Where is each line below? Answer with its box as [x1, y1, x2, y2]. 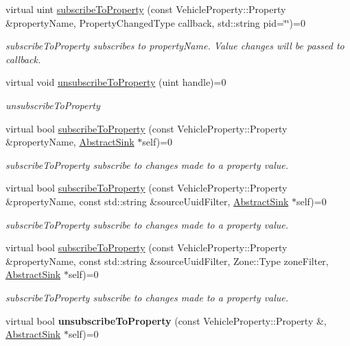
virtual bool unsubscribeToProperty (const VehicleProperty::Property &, [5, 313, 327, 327]
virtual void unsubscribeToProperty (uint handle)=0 [5, 75, 226, 89]
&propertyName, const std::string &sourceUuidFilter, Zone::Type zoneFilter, [5, 253, 329, 268]
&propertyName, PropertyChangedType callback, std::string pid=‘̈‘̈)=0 [5, 15, 305, 30]
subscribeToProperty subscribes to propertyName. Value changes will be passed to [5, 38, 345, 53]
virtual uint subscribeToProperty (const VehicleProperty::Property [5, 2, 286, 16]
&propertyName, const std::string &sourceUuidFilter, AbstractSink [5, 194, 289, 208]
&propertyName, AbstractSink [5, 135, 135, 149]
